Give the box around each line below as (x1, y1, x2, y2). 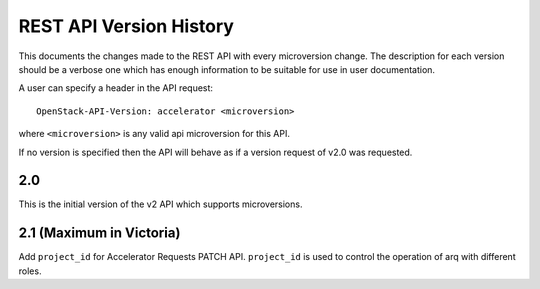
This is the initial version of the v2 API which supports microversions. (18, 198, 303, 210)
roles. (18, 265, 42, 277)
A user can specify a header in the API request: (18, 82, 214, 94)
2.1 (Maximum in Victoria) (18, 225, 181, 242)
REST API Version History (18, 15, 235, 37)
